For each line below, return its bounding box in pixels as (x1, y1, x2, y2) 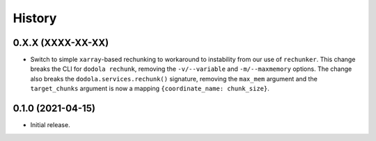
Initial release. (30, 121, 70, 129)
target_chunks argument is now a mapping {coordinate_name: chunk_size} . (30, 84, 269, 93)
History (13, 10, 57, 26)
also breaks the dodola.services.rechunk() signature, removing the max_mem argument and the (30, 74, 318, 83)
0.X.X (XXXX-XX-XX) (13, 37, 109, 49)
